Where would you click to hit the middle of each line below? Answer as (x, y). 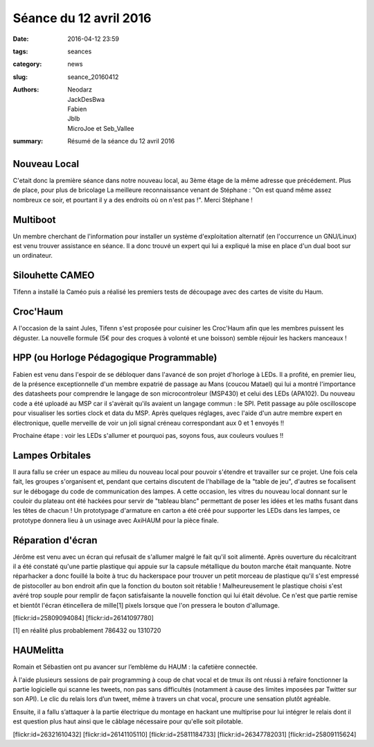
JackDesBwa (86, 99)
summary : (28, 141)
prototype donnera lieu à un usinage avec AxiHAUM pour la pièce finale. (116, 520)
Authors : (26, 89)
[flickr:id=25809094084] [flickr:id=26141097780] (83, 618)
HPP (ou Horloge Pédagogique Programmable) (115, 358)
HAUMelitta (38, 650)
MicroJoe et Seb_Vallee (101, 128)
